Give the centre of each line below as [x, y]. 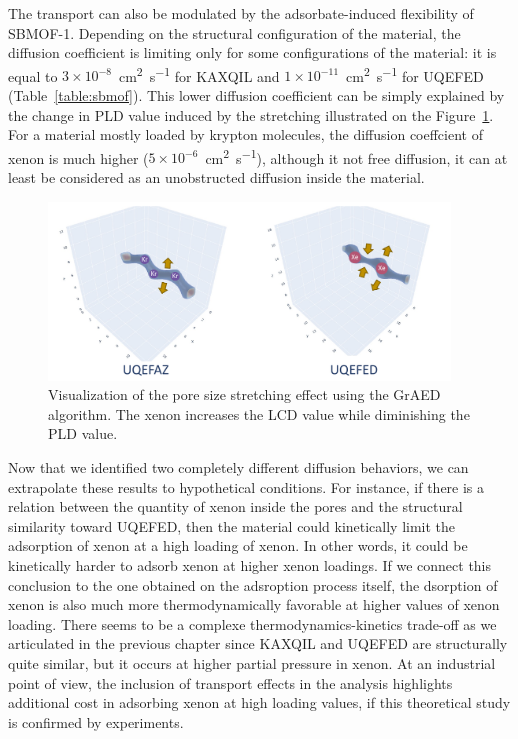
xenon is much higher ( [78, 157]
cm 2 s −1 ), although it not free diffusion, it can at [356, 156]
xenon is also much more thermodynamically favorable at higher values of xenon [254, 604]
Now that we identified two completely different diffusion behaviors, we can [238, 467]
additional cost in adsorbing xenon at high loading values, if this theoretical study [259, 702]
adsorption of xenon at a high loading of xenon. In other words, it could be [238, 545]
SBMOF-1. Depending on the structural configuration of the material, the [234, 32]
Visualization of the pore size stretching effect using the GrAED [244, 394]
